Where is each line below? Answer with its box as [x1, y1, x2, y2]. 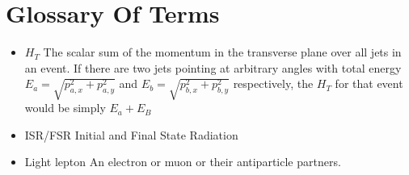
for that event [335, 75, 403, 92]
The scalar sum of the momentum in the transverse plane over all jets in [43, 44, 402, 60]
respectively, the [233, 75, 314, 92]
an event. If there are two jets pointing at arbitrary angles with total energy [24, 59, 402, 76]
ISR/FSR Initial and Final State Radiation [24, 126, 238, 143]
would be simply [24, 99, 106, 116]
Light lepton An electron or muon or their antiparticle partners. [24, 153, 341, 170]
